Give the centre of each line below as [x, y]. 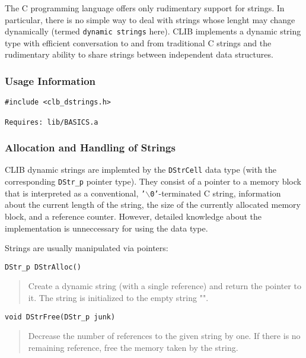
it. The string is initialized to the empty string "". [118, 298]
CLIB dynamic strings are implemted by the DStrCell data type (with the [141, 170]
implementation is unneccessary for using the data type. [106, 228]
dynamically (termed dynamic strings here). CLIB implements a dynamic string [153, 31]
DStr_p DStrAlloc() [43, 267]
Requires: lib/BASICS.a [52, 122]
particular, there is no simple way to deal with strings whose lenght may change [150, 19]
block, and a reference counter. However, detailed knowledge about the [133, 216]
